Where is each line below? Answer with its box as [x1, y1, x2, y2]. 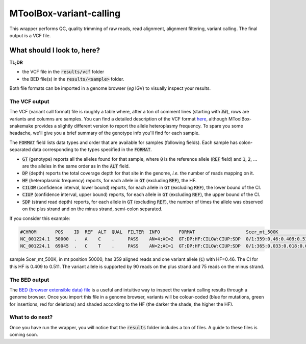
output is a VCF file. [9, 32, 51, 38]
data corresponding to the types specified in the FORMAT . [32, 146, 152, 153]
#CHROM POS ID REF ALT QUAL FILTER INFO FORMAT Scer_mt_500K [20, 229, 278, 235]
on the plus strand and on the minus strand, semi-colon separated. [22, 206, 163, 212]
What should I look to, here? [9, 46, 100, 55]
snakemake [9, 122, 34, 129]
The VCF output [9, 97, 49, 105]
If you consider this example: [9, 215, 70, 222]
